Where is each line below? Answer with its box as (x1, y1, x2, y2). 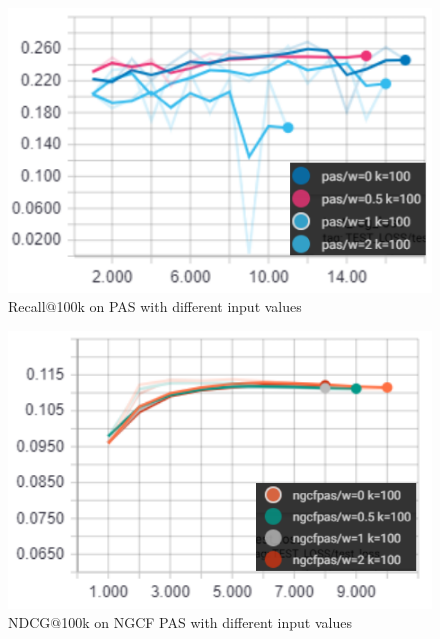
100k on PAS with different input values (56, 296, 302, 317)
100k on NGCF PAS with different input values (61, 612, 352, 633)
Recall (8, 296, 46, 317)
